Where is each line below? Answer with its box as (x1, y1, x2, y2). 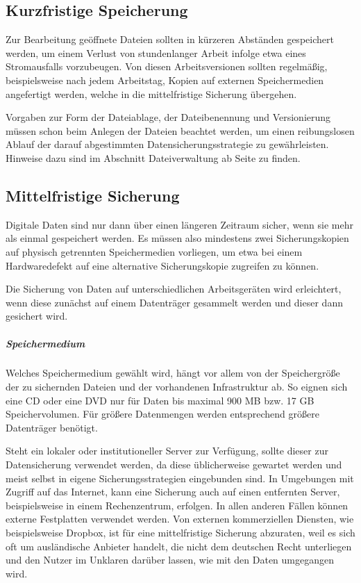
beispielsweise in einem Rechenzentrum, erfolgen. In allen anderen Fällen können (6, 498, 349, 512)
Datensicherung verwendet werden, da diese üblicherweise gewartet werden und (6, 457, 342, 472)
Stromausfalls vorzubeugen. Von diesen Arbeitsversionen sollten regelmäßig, (6, 59, 328, 74)
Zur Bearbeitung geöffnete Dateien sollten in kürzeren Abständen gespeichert (6, 32, 334, 47)
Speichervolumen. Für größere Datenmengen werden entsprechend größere (6, 407, 319, 421)
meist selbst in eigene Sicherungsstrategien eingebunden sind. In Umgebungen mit (6, 470, 354, 485)
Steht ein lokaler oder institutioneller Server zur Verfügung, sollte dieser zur (6, 443, 328, 458)
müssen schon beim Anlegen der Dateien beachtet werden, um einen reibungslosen (6, 123, 355, 138)
